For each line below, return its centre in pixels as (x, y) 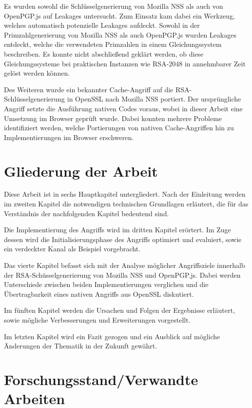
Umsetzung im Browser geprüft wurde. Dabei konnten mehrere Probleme (113, 118)
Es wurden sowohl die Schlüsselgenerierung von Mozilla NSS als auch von (114, 6)
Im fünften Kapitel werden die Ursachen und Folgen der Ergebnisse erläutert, (119, 310)
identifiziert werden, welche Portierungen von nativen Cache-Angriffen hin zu (119, 128)
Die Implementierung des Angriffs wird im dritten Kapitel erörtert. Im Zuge (117, 230)
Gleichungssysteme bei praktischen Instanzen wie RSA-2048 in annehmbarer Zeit (125, 63)
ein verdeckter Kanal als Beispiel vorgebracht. (72, 249)
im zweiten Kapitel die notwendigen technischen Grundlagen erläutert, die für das (126, 204)
